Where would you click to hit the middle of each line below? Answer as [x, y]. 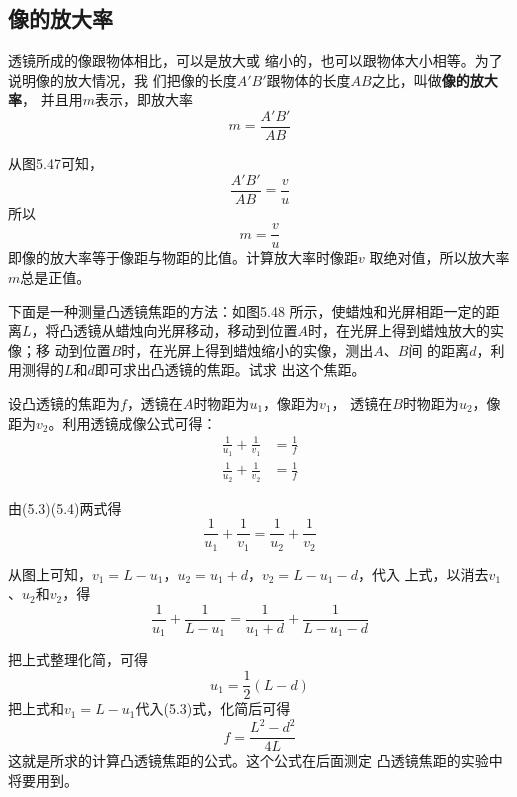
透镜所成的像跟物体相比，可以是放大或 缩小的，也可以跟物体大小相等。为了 [255, 60]
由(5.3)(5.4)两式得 [65, 507]
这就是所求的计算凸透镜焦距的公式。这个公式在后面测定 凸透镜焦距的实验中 [255, 760]
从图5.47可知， [55, 163]
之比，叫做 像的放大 [434, 79]
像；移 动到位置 [59, 349]
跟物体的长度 [308, 79]
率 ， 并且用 [45, 99]
